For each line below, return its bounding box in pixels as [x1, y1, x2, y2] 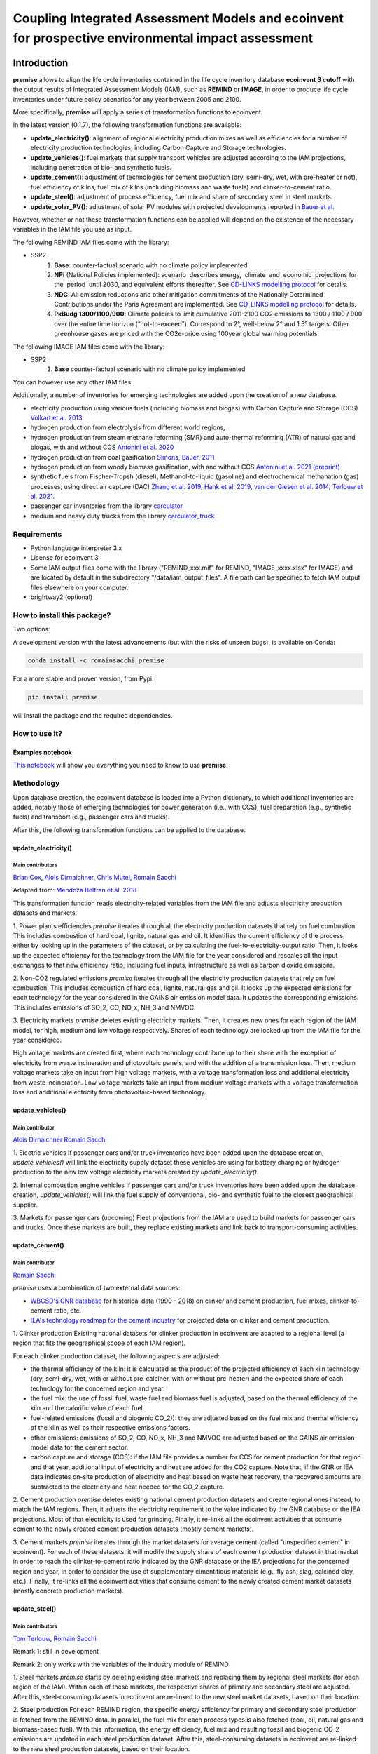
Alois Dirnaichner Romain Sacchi [13, 1135, 108, 1144]
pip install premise [27, 693, 98, 702]
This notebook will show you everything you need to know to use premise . [13, 761, 228, 770]
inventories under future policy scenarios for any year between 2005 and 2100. [13, 95, 241, 103]
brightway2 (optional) [30, 593, 93, 601]
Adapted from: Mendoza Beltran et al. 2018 [13, 886, 137, 895]
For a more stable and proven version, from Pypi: [13, 674, 154, 683]
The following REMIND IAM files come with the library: [13, 238, 169, 246]
